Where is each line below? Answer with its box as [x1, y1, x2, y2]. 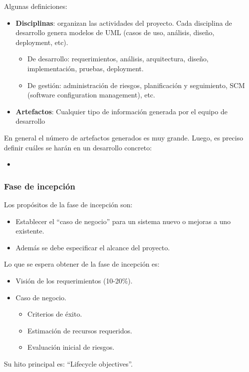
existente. [15, 226, 44, 236]
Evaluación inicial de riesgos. [27, 342, 115, 352]
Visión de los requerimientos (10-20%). [15, 275, 133, 285]
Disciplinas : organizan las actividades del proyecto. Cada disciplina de [15, 17, 232, 28]
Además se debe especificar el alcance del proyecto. [15, 242, 170, 252]
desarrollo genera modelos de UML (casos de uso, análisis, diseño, [15, 27, 214, 38]
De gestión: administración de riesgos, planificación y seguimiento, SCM [27, 80, 245, 90]
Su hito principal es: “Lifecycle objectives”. [4, 358, 133, 369]
